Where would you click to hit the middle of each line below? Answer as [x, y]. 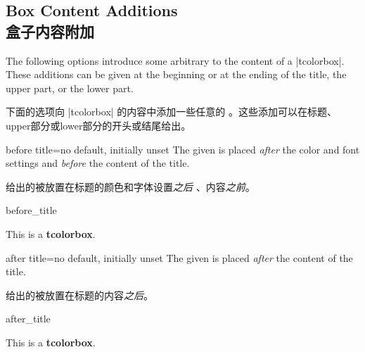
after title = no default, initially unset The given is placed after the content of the [179, 257]
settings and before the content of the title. [98, 163]
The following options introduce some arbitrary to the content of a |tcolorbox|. [175, 60]
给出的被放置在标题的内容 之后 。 [79, 295]
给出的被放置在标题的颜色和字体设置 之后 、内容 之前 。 [130, 186]
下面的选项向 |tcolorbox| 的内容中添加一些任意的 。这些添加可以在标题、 [171, 112]
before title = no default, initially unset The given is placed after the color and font [183, 149]
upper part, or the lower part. [70, 88]
